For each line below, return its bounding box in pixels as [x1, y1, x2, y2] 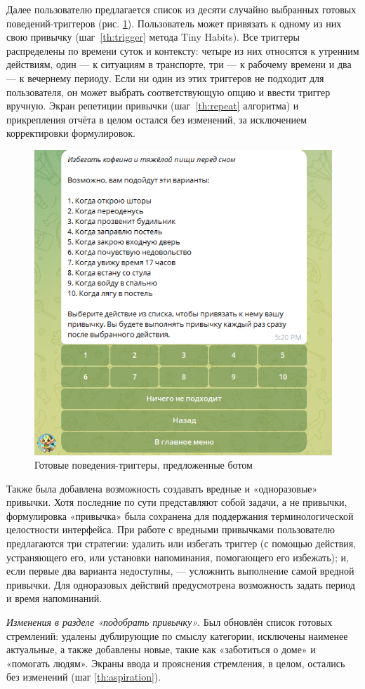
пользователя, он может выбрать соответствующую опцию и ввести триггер [6, 84, 331, 99]
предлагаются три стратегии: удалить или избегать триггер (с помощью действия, [6, 536, 357, 551]
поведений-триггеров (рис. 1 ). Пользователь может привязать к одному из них [6, 15, 342, 30]
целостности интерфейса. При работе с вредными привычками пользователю [6, 522, 335, 537]
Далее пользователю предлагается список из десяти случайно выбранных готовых [6, 2, 357, 16]
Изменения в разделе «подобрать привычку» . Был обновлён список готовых [6, 615, 333, 629]
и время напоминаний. [6, 591, 102, 606]
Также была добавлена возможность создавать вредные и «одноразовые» [6, 481, 318, 495]
